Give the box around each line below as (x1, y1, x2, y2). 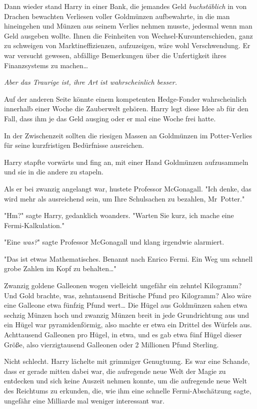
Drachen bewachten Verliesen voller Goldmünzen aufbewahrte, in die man (4, 11, 230, 21)
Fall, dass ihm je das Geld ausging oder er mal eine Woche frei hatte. (4, 113, 216, 123)
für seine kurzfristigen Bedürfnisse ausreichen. (4, 140, 144, 150)
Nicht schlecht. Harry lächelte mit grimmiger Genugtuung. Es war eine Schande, (4, 356, 250, 366)
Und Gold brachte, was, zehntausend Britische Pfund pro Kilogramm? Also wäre (4, 290, 251, 300)
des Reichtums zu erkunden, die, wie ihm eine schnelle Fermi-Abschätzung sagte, (4, 385, 251, 395)
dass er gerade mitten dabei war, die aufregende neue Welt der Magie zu (4, 365, 226, 376)
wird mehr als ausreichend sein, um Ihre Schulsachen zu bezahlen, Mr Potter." (4, 193, 245, 203)
